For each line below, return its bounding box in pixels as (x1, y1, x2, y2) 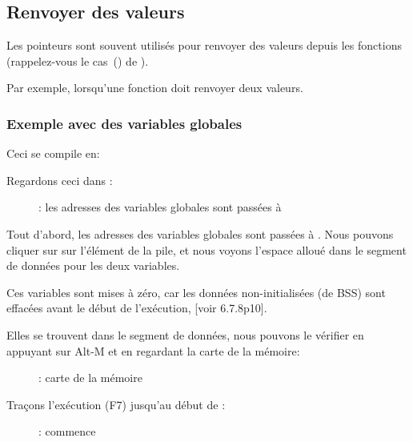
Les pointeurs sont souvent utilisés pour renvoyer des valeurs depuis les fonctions (6, 37, 402, 54)
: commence (38, 423, 96, 440)
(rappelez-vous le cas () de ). (6, 52, 149, 69)
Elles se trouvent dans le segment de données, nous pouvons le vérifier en (6, 326, 364, 343)
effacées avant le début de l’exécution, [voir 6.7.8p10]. (6, 299, 267, 316)
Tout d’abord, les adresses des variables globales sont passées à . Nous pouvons (6, 225, 394, 242)
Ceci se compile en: (6, 145, 100, 162)
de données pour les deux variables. (6, 257, 180, 274)
